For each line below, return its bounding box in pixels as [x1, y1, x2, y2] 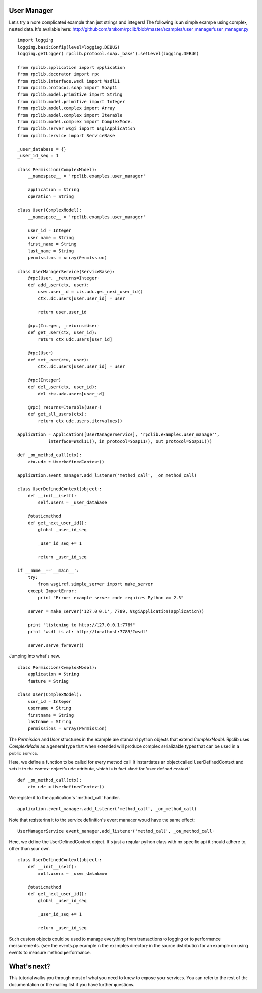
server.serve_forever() [27, 643, 84, 648]
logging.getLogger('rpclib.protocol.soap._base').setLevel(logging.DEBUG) [17, 51, 199, 57]
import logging [17, 37, 54, 43]
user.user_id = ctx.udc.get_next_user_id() [38, 289, 143, 294]
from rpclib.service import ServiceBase [17, 133, 115, 138]
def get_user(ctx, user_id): [27, 330, 97, 335]
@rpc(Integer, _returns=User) [27, 323, 99, 328]
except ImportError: [27, 588, 77, 594]
